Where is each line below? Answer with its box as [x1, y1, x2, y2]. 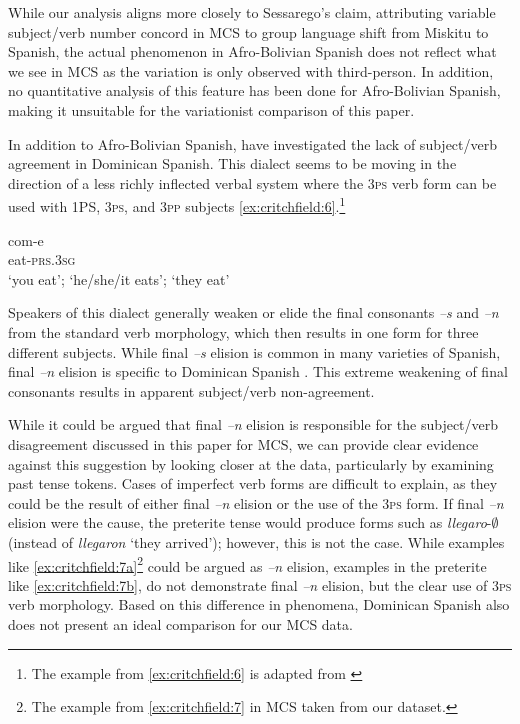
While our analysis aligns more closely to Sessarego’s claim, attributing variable [8, 2, 496, 22]
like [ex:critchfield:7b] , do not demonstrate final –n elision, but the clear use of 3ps [8, 574, 512, 595]
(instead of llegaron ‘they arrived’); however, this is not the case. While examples [8, 531, 505, 552]
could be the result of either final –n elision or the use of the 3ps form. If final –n [8, 492, 504, 513]
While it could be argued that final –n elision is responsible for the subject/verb [8, 414, 499, 435]
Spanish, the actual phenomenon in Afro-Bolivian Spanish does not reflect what [8, 41, 497, 62]
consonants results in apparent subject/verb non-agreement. [8, 380, 375, 401]
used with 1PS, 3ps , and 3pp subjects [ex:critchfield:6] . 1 [8, 193, 346, 216]
